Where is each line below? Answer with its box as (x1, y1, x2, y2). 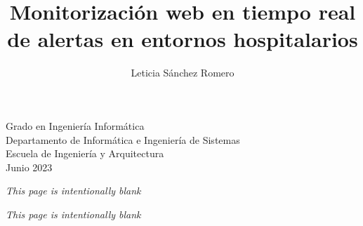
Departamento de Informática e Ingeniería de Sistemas (6, 132, 240, 147)
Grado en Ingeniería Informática (6, 118, 145, 133)
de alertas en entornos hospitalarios (7, 25, 358, 53)
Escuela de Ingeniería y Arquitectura (6, 146, 164, 161)
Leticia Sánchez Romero (131, 65, 235, 80)
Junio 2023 (6, 159, 53, 174)
